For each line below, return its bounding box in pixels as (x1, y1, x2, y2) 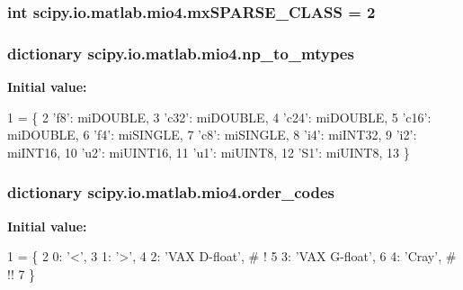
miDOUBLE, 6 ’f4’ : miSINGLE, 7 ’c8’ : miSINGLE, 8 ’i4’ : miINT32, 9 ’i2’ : (7, 125, 417, 144)
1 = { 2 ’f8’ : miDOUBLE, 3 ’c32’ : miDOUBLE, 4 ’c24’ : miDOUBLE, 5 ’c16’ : (7, 107, 432, 126)
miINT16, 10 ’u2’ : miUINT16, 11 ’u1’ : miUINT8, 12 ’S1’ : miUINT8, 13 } (7, 142, 410, 161)
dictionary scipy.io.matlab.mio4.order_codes (7, 181, 334, 204)
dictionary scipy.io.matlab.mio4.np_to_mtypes (7, 41, 354, 64)
